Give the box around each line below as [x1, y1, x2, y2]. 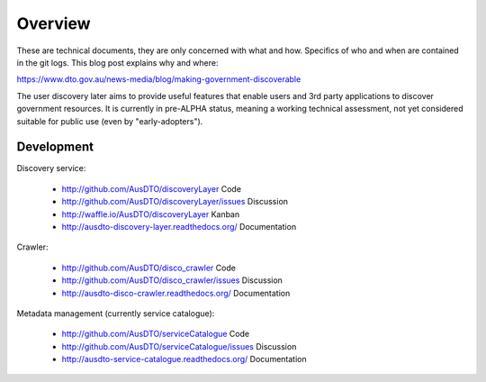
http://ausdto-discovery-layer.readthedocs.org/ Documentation [61, 221, 297, 232]
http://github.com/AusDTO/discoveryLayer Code [61, 183, 242, 194]
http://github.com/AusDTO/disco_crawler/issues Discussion [61, 275, 283, 286]
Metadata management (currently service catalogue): [16, 307, 215, 319]
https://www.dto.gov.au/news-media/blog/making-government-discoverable [16, 74, 301, 85]
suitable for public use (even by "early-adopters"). [16, 115, 203, 126]
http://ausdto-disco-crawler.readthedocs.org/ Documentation [61, 287, 291, 298]
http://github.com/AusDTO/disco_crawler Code [61, 262, 236, 273]
